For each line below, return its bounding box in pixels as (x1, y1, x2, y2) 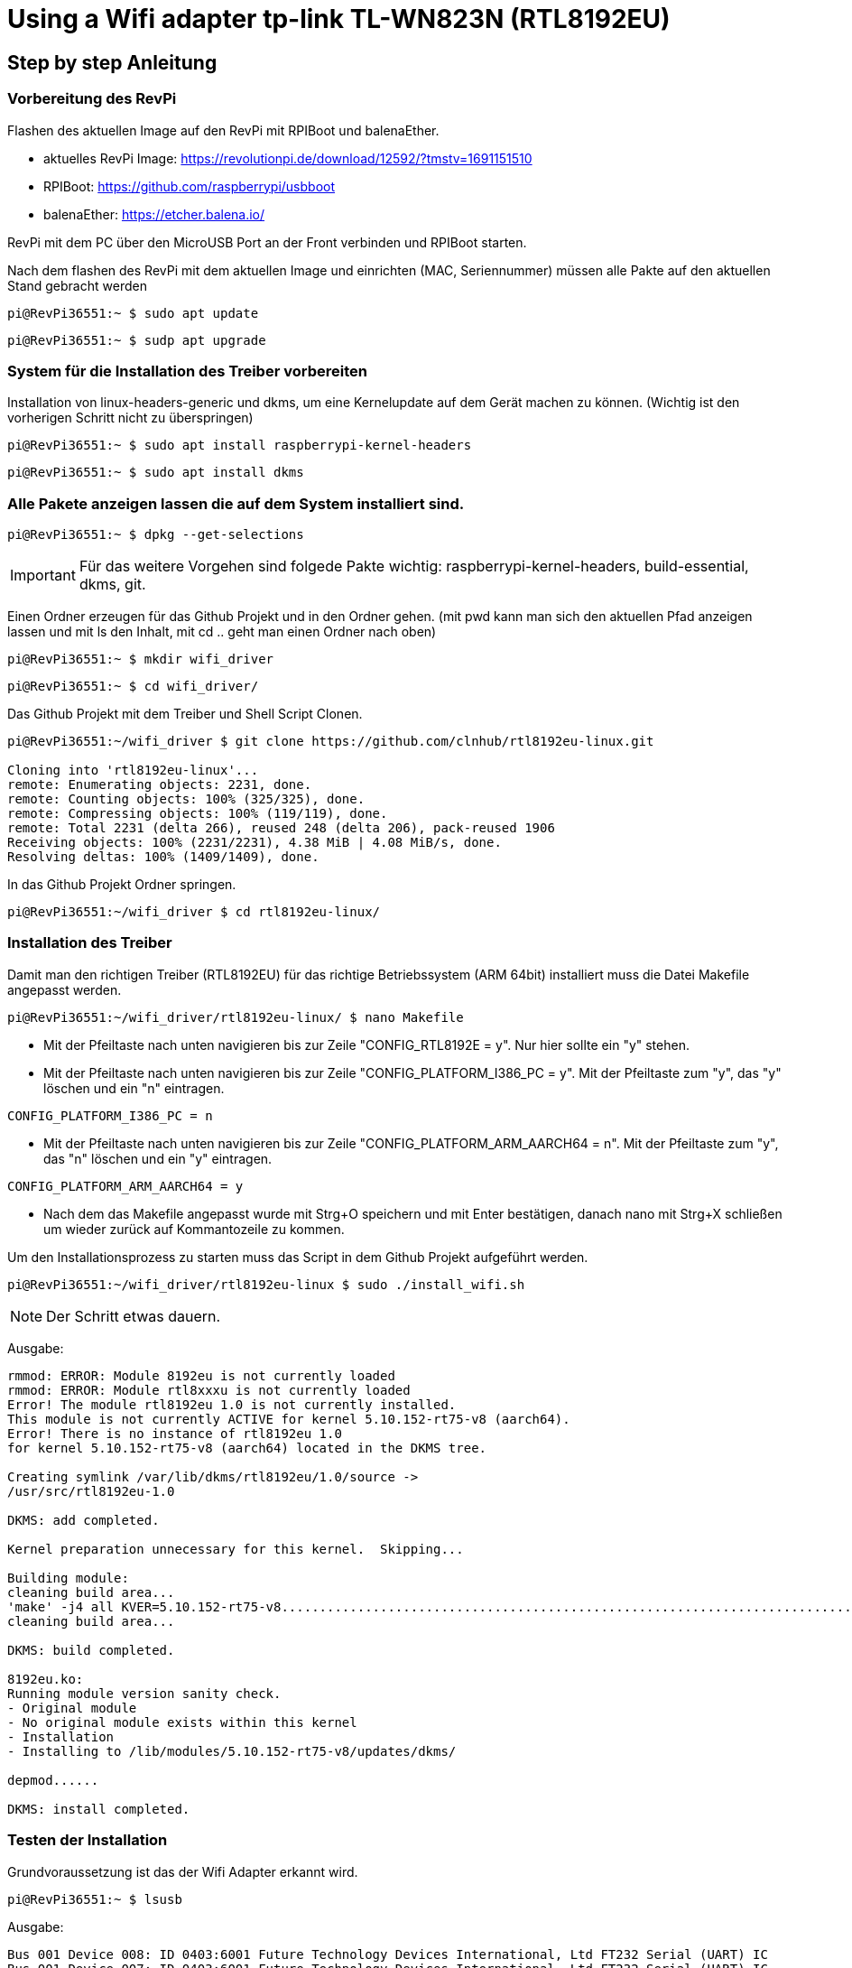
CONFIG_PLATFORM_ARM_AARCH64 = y (7, 1178, 244, 1193)
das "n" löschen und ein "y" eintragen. (43, 1150, 273, 1166)
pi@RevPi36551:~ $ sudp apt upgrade (7, 332, 266, 348)
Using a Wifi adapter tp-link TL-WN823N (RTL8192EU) (7, 4, 671, 34)
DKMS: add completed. (7, 1512, 160, 1527)
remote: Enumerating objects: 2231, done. (7, 777, 312, 793)
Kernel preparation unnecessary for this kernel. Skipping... (7, 1541, 464, 1556)
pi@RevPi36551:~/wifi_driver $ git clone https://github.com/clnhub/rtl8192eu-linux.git (7, 734, 654, 749)
